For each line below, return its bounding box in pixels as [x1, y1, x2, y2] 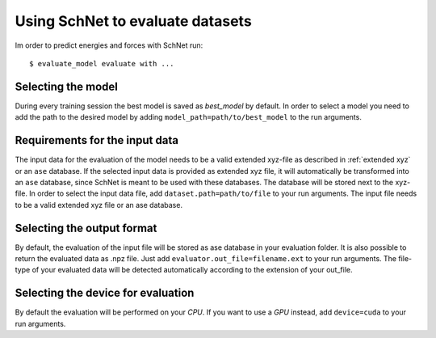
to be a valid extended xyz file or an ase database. [15, 200, 183, 209]
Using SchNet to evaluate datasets [15, 12, 252, 30]
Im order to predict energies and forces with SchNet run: [15, 40, 203, 50]
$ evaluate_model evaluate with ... [29, 59, 174, 68]
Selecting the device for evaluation [15, 286, 195, 300]
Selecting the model [15, 79, 119, 93]
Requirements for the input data [15, 133, 179, 147]
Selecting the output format [15, 221, 157, 234]
